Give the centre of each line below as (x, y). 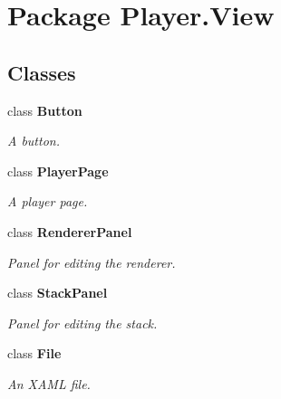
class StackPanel (58, 293)
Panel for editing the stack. (82, 323)
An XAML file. (49, 383)
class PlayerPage (58, 171)
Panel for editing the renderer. (92, 262)
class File (34, 353)
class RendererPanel (70, 231)
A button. (34, 141)
